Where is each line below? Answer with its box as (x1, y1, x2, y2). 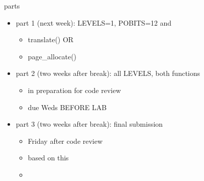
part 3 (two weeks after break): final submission (16, 119, 163, 129)
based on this (28, 152, 69, 163)
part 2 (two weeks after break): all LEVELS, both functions (16, 68, 200, 78)
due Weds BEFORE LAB (28, 102, 107, 112)
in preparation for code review (28, 84, 121, 95)
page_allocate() (28, 51, 77, 61)
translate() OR (28, 34, 74, 45)
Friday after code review (28, 135, 103, 146)
